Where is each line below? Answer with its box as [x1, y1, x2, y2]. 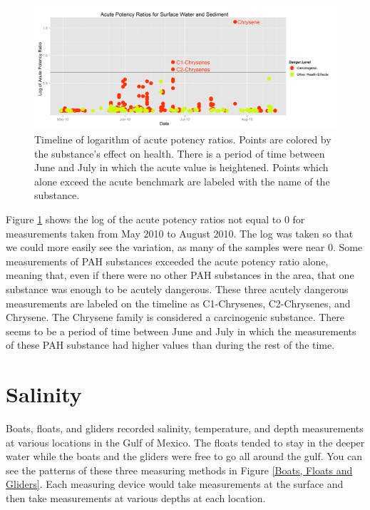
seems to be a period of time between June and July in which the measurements [6, 323, 356, 338]
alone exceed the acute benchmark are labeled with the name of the [34, 173, 330, 188]
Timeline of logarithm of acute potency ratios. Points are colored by [34, 132, 332, 147]
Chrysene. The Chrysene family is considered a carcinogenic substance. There [6, 310, 345, 325]
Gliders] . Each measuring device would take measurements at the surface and [6, 476, 344, 491]
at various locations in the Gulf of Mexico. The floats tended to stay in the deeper [6, 434, 365, 449]
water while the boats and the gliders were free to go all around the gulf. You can [6, 449, 363, 464]
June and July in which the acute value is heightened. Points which [34, 160, 329, 175]
